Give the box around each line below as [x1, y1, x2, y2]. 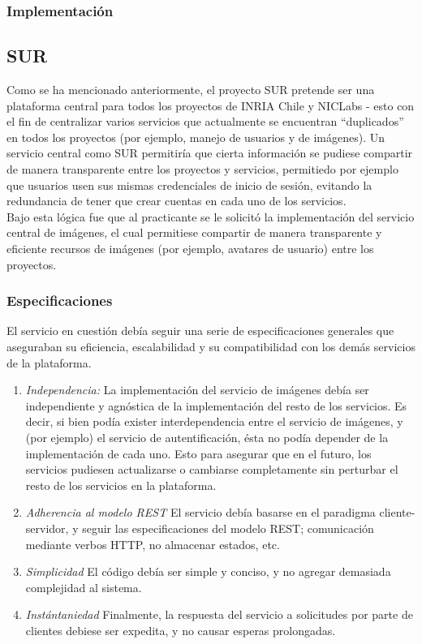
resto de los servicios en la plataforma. [25, 476, 217, 493]
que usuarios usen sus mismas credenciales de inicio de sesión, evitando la [6, 176, 372, 193]
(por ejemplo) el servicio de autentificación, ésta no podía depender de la [25, 428, 389, 445]
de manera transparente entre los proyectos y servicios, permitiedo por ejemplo [6, 161, 398, 178]
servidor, [25, 519, 69, 536]
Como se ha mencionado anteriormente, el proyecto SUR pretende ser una [6, 81, 375, 98]
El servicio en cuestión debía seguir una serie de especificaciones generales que [6, 322, 394, 339]
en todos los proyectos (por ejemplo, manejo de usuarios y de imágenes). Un [6, 128, 385, 145]
